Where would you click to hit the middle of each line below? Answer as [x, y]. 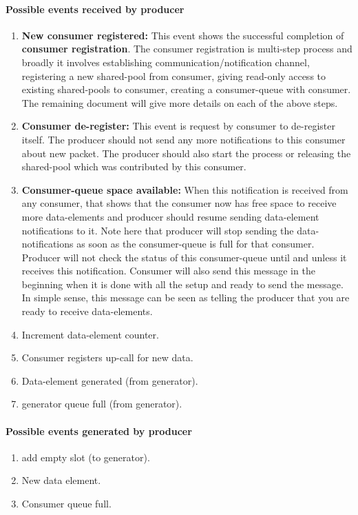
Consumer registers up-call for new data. [107, 357]
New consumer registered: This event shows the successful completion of [183, 35]
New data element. [61, 480]
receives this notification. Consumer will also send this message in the [168, 271]
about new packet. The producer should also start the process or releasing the [186, 153]
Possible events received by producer [95, 9]
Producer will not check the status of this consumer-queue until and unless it [184, 257]
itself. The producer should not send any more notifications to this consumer [183, 139]
